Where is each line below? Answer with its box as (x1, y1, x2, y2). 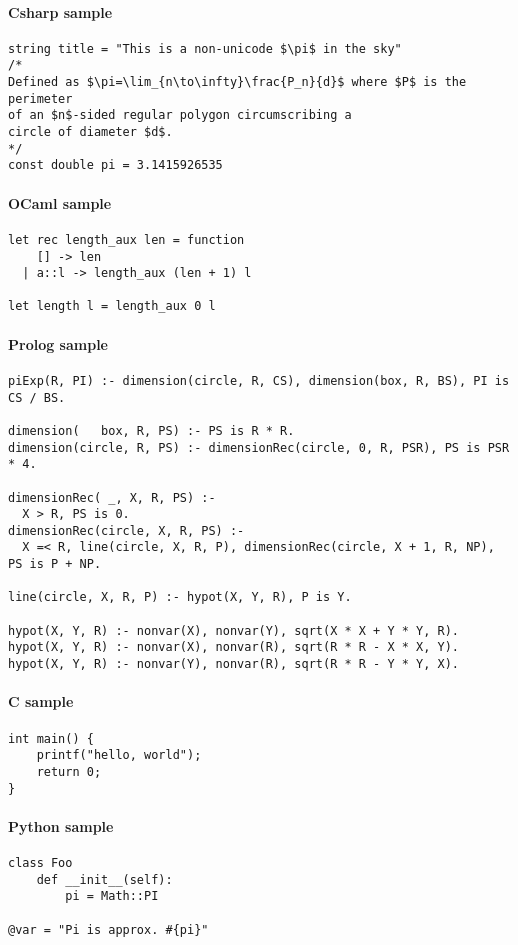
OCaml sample (8, 192, 112, 213)
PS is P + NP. (8, 557, 102, 572)
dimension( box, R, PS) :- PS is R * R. (8, 423, 295, 438)
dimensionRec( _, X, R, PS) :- (8, 490, 216, 505)
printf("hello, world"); (36, 748, 202, 763)
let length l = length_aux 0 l (8, 299, 216, 314)
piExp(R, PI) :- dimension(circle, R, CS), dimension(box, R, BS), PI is (8, 373, 510, 388)
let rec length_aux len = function (8, 232, 245, 247)
